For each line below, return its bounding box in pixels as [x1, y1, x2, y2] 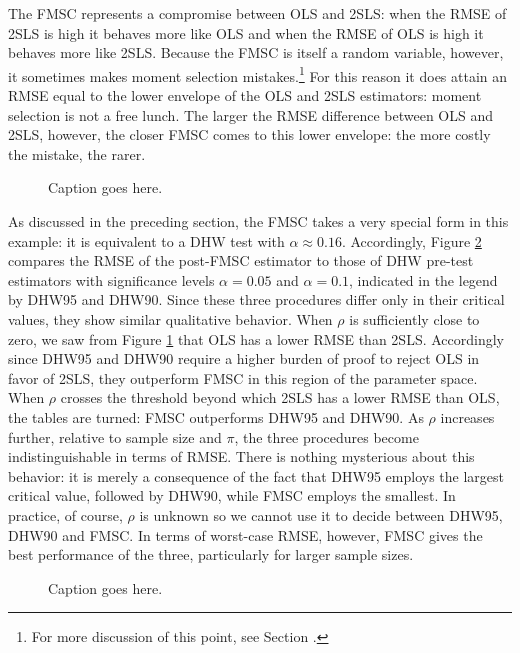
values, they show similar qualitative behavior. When [8, 308, 333, 329]
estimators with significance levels [8, 269, 215, 290]
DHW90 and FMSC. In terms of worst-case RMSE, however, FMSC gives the [8, 524, 483, 545]
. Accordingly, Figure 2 [341, 230, 482, 251]
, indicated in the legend [349, 269, 498, 290]
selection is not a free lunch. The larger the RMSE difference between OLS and [8, 104, 494, 125]
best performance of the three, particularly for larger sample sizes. [8, 544, 414, 565]
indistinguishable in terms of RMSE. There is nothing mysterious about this [8, 446, 475, 467]
